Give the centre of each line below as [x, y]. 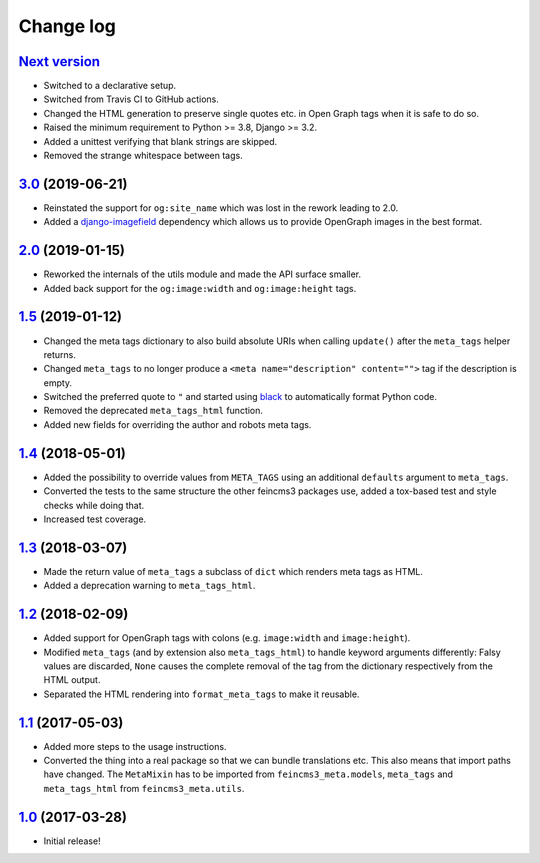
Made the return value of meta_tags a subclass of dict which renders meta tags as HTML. [233, 571]
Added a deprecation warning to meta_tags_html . [149, 586]
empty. [58, 382]
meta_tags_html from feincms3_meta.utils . [144, 788]
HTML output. [72, 680]
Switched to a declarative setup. [110, 86]
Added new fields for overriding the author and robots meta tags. [177, 424]
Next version [59, 61]
